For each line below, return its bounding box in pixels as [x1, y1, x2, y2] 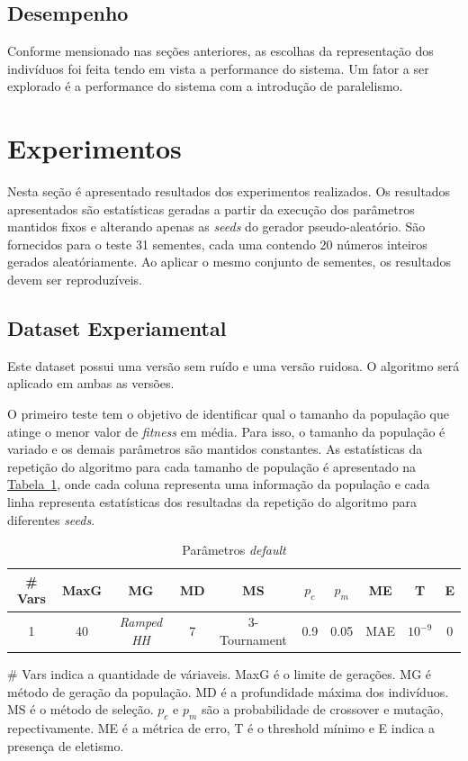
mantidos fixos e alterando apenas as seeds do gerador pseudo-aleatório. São [7, 217, 426, 236]
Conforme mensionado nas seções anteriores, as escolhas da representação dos [7, 41, 434, 60]
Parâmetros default [182, 540, 286, 559]
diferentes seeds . [7, 510, 95, 529]
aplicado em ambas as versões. [7, 374, 175, 393]
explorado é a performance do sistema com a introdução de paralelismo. [7, 77, 403, 95]
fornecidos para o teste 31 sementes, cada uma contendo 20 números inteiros [7, 234, 427, 253]
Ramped [119, 612, 163, 631]
